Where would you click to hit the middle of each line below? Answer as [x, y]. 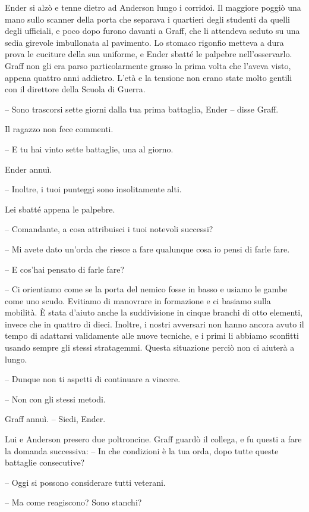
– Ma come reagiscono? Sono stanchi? [73, 502]
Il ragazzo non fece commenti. [59, 129]
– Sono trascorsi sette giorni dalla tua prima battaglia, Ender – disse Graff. [142, 109]
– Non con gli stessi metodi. [55, 399]
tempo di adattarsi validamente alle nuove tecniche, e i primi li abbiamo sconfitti [152, 335]
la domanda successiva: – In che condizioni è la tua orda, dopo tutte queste [142, 450]
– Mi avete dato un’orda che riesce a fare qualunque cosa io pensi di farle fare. [147, 249]
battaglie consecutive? [45, 462]
